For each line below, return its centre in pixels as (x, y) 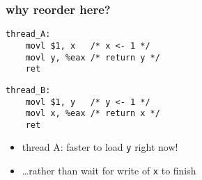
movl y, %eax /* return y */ (93, 57)
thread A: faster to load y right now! (100, 147)
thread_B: (28, 90)
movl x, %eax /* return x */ (93, 114)
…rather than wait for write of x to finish (109, 171)
